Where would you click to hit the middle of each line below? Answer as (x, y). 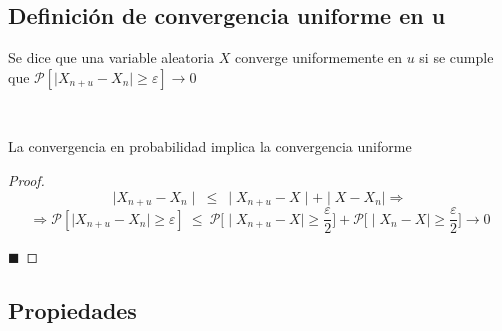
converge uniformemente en (319, 57)
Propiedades (72, 310)
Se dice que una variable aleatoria (111, 57)
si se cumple (456, 57)
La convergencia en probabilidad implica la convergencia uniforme (210, 146)
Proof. (26, 179)
